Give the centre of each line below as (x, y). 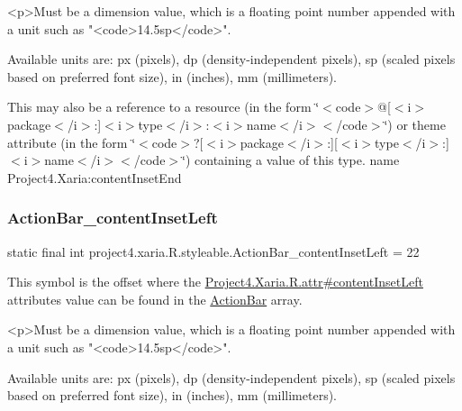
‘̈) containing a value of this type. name (291, 160)
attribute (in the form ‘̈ (72, 142)
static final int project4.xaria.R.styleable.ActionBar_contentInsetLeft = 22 (213, 251)
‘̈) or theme (415, 124)
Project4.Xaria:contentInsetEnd (95, 177)
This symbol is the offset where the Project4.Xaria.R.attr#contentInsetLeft (215, 282)
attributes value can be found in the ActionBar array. (155, 299)
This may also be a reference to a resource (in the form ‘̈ (163, 107)
